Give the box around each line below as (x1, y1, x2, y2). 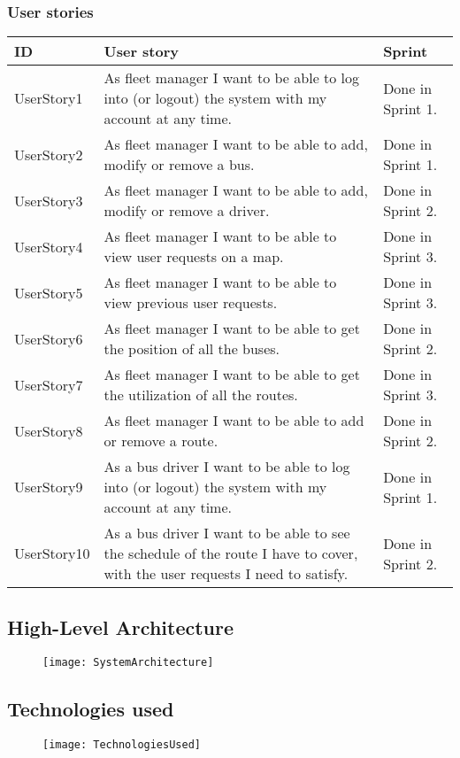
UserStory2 (14, 143, 83, 165)
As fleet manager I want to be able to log (103, 67, 360, 89)
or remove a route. (103, 430, 218, 452)
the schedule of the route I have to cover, (103, 543, 358, 564)
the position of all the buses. (103, 338, 280, 360)
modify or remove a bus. (103, 154, 255, 175)
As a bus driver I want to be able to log (103, 456, 350, 477)
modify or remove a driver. (103, 200, 270, 221)
